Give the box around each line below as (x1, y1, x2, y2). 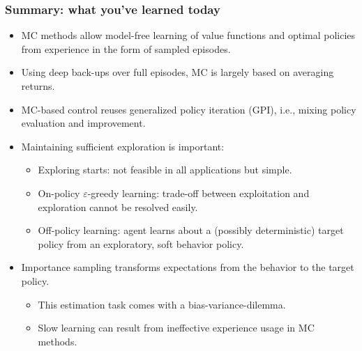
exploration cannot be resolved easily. (38, 199, 198, 214)
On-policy (38, 185, 80, 200)
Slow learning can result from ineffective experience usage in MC (38, 320, 315, 335)
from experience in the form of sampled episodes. (21, 41, 231, 56)
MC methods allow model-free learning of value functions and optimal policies (21, 28, 356, 42)
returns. (21, 79, 55, 93)
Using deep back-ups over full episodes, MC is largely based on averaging (21, 65, 334, 79)
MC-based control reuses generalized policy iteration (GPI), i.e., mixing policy (21, 102, 356, 116)
